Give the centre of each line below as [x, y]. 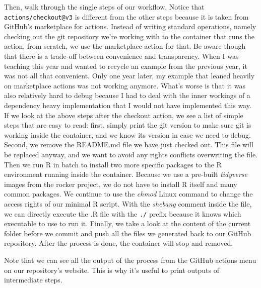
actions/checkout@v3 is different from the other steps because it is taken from [126, 16]
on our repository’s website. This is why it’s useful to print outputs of [112, 270]
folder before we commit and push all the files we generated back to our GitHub [128, 233]
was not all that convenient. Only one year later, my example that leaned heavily [129, 76]
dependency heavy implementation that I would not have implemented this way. [128, 105]
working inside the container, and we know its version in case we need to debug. [127, 134]
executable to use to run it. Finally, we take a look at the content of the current [127, 223]
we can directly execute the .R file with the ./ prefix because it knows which [123, 213]
